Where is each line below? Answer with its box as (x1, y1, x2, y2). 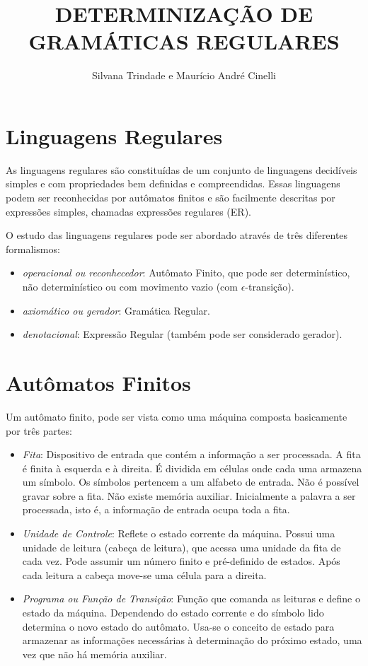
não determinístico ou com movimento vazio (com (22, 279, 238, 293)
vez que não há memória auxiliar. (22, 646, 167, 661)
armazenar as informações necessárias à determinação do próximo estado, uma (22, 633, 362, 648)
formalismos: (6, 241, 60, 256)
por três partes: (6, 423, 72, 438)
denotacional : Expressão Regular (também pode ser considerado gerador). (22, 327, 343, 341)
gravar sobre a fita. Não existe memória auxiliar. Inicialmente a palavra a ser (22, 488, 356, 503)
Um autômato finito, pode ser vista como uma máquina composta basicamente (6, 409, 347, 423)
